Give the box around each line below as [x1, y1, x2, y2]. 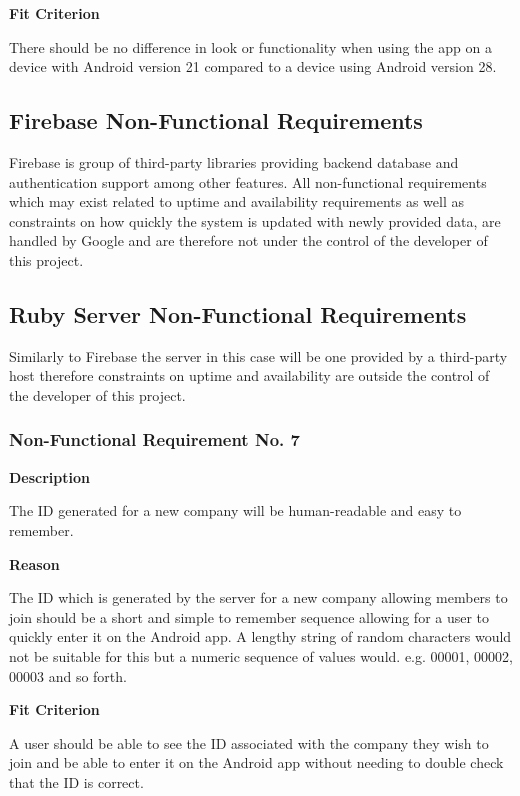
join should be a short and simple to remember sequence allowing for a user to [9, 606, 490, 627]
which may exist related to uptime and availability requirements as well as [9, 191, 464, 212]
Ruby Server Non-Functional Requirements [9, 298, 467, 329]
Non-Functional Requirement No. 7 [9, 427, 300, 452]
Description [9, 466, 91, 487]
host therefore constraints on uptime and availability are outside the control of [9, 365, 490, 386]
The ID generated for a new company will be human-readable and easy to [9, 500, 462, 521]
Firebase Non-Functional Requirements [9, 105, 423, 136]
